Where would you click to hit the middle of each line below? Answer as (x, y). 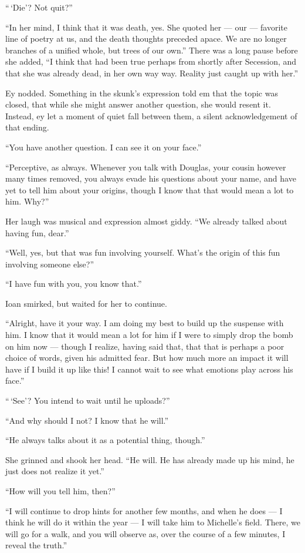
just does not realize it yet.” (55, 471)
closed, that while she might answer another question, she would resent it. (138, 104)
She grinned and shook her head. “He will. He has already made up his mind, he (150, 459)
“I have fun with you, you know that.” (74, 284)
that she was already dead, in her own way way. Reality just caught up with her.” (152, 73)
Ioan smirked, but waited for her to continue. (86, 303)
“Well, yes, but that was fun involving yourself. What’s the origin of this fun (143, 252)
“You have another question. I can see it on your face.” (104, 147)
